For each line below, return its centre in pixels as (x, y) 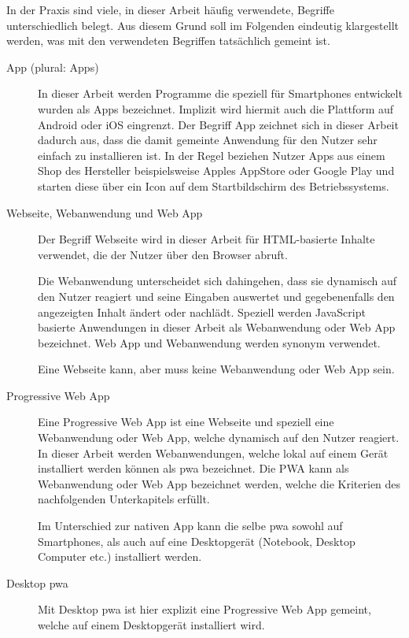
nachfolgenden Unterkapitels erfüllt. (124, 499)
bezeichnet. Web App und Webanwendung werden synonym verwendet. (209, 342)
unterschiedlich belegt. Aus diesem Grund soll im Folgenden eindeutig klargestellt (203, 25)
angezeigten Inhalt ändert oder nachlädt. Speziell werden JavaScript (202, 312)
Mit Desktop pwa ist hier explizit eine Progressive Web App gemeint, (204, 609)
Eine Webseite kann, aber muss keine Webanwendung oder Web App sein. (216, 369)
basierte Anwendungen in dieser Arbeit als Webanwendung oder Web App (217, 327)
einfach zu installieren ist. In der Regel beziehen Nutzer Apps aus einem (212, 155)
